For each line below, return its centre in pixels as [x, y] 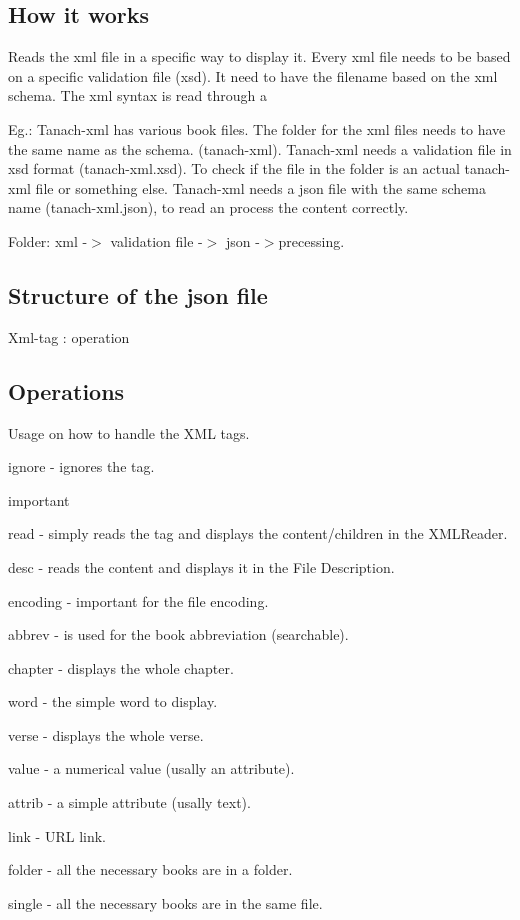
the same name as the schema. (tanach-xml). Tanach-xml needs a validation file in [260, 148]
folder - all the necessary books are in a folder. [150, 869]
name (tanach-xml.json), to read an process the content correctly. [208, 207]
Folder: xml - [48, 240]
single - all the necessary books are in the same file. [165, 902]
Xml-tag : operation [69, 336]
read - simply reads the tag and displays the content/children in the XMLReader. [258, 533]
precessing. [311, 240]
